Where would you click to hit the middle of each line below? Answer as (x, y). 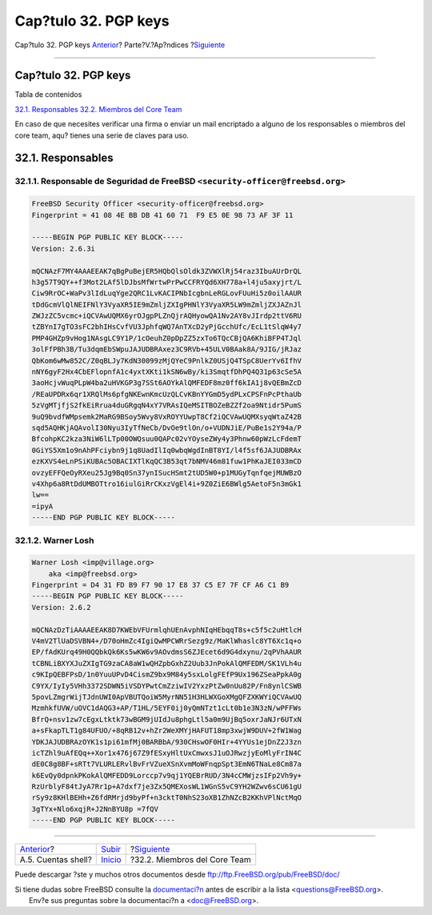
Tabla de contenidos (48, 94)
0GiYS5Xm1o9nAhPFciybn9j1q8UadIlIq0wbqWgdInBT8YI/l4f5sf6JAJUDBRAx (167, 450)
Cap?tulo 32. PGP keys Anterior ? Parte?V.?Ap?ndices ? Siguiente (120, 45)
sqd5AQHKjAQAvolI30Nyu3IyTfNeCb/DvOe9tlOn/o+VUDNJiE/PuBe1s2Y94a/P (167, 428)
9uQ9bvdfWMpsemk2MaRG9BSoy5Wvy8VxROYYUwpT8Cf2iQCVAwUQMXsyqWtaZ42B (167, 417)
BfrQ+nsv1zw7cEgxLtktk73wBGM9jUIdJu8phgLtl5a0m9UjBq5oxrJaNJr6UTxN (167, 719)
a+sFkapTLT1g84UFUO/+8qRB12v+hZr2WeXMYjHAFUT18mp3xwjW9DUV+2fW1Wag (167, 731)
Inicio (111, 860)
